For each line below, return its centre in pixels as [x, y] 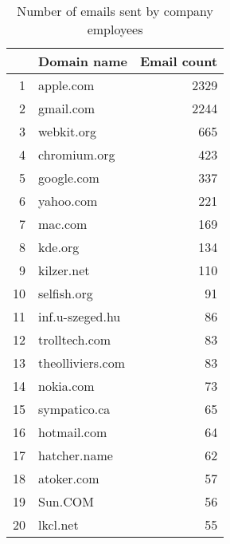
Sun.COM [66, 501]
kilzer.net [64, 270]
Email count [179, 61]
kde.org [59, 247]
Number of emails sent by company [115, 11]
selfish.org [66, 293]
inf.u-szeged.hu [80, 316]
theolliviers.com [82, 363]
